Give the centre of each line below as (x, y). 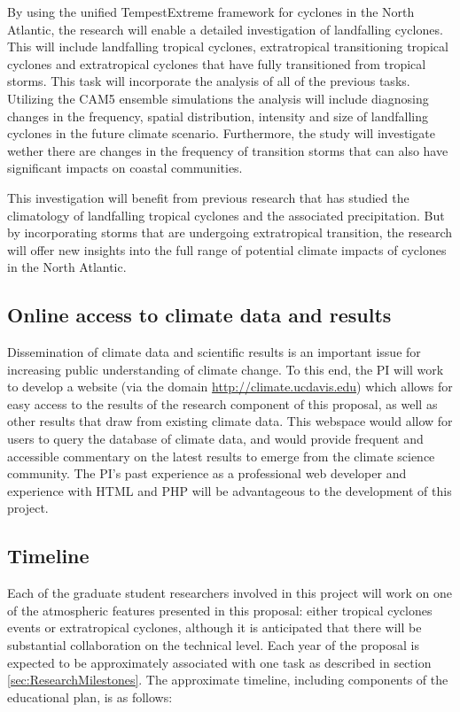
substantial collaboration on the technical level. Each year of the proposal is (213, 645)
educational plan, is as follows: (90, 697)
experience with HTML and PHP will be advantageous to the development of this (230, 490)
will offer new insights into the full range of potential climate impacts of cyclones (227, 249)
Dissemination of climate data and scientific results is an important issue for (214, 352)
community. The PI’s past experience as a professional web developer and (207, 473)
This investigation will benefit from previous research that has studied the (208, 197)
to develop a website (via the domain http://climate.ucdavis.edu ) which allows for (230, 387)
